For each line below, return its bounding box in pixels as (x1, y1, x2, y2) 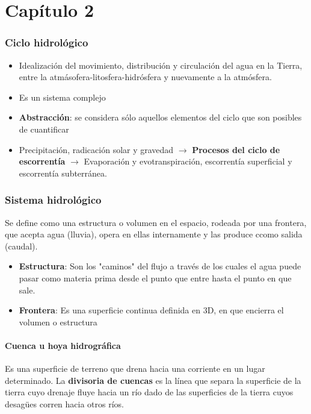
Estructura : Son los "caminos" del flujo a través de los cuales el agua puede (19, 260, 301, 272)
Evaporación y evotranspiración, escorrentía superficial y (84, 155, 292, 168)
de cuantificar (19, 122, 69, 135)
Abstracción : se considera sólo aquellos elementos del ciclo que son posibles (19, 111, 302, 124)
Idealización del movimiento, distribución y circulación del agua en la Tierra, (19, 58, 303, 71)
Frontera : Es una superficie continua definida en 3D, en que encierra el (19, 304, 284, 316)
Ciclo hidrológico (5, 35, 88, 50)
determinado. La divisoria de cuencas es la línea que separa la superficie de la (5, 374, 301, 386)
